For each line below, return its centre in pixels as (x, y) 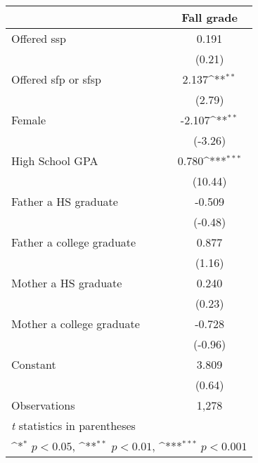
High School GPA (55, 161)
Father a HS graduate (65, 201)
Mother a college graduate (76, 324)
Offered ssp (39, 38)
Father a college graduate (74, 242)
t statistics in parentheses (73, 425)
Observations (43, 405)
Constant (34, 364)
